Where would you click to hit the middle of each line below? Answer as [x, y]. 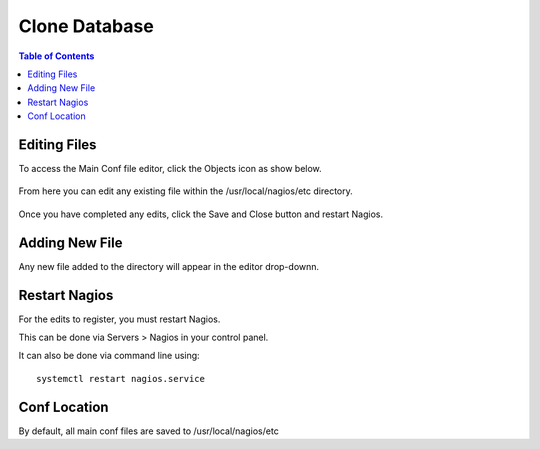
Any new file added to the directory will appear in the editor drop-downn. [169, 266]
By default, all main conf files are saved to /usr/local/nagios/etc [148, 431]
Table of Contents [56, 56]
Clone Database [86, 26]
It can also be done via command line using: [109, 356]
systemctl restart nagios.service [120, 378]
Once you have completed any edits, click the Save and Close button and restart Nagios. [201, 214]
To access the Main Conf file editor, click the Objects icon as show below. [170, 169]
